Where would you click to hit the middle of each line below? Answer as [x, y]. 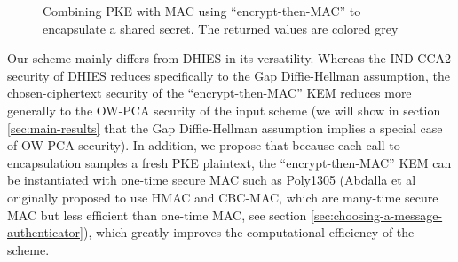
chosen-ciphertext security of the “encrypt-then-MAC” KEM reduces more [209, 93]
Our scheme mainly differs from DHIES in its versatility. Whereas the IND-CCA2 [229, 58]
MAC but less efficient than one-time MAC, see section [157, 214]
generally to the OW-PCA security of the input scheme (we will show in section [224, 110]
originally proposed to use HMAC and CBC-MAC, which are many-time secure [223, 197]
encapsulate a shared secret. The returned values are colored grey [221, 28]
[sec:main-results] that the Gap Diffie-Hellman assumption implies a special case [225, 127]
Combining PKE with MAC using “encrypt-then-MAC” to [202, 11]
